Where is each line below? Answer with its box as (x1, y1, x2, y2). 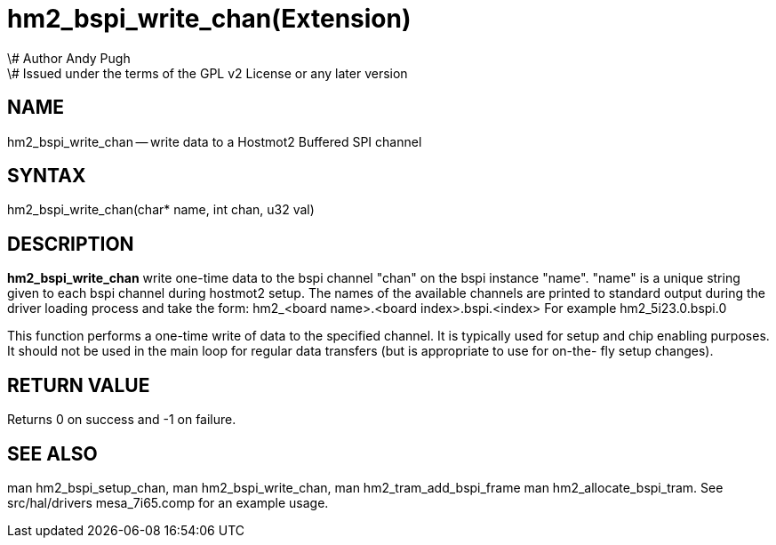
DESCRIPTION (7, 232, 134, 255)
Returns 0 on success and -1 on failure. (7, 412, 236, 428)
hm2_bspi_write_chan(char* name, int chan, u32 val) (7, 202, 315, 218)
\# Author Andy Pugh (7, 50, 131, 66)
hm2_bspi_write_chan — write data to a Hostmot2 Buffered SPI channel (7, 133, 422, 149)
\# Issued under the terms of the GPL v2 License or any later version (7, 65, 408, 81)
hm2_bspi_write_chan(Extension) (7, 4, 412, 34)
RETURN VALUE (7, 373, 150, 397)
